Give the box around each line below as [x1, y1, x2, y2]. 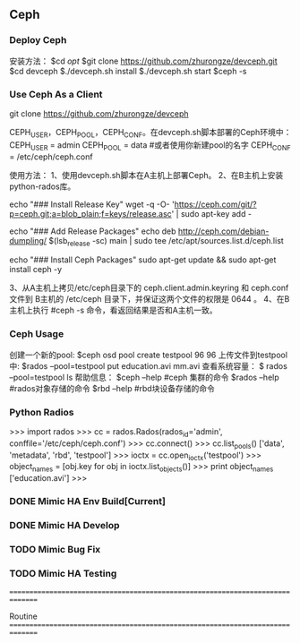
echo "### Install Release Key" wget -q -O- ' [9, 199, 175, 210]
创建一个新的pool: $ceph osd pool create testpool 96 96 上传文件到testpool [9, 349, 288, 360]
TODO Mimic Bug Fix [9, 543, 101, 555]
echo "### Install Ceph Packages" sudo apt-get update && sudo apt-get [9, 254, 277, 265]
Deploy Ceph [9, 34, 67, 47]
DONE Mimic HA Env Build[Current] [9, 495, 166, 508]
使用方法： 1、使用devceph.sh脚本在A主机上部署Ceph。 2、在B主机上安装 [9, 169, 284, 180]
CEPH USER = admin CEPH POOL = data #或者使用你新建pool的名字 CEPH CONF [9, 139, 291, 152]
